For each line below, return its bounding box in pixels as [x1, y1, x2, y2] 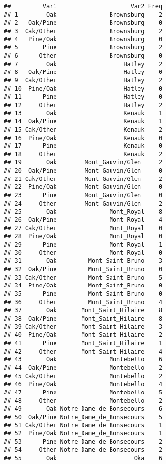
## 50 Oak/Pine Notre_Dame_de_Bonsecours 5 [4, 413, 163, 421]
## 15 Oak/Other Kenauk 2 [4, 126, 163, 133]
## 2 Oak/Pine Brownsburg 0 [4, 19, 163, 27]
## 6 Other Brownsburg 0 [4, 52, 163, 59]
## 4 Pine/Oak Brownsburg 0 [4, 36, 163, 43]
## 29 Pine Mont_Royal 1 [4, 241, 163, 249]
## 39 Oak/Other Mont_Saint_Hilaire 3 [4, 323, 163, 330]
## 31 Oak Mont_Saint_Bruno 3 [4, 257, 163, 265]
